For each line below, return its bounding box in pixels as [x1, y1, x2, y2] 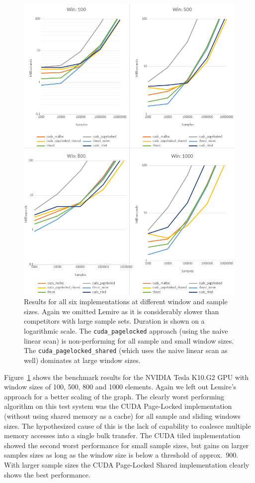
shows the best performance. [4, 469, 90, 480]
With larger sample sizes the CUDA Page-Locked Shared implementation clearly [4, 459, 250, 470]
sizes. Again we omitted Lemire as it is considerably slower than [24, 306, 219, 316]
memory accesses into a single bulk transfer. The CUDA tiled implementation [4, 430, 241, 441]
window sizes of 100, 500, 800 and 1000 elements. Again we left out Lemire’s [4, 381, 237, 392]
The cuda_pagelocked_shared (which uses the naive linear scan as [24, 345, 228, 356]
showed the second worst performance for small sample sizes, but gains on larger [4, 440, 249, 450]
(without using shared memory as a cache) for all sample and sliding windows [4, 410, 241, 421]
